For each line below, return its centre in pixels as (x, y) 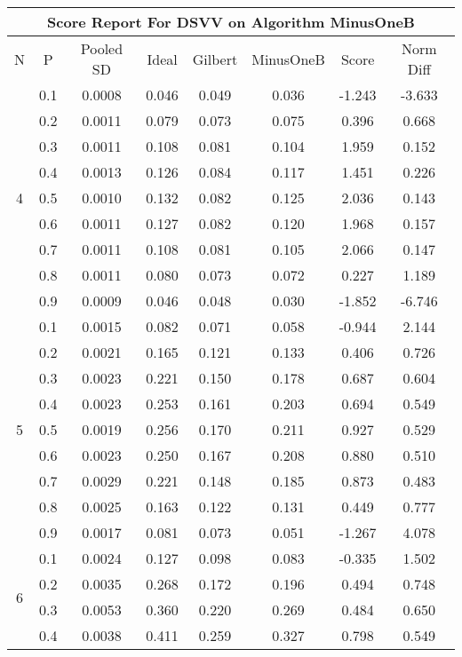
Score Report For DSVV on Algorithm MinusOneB (231, 22)
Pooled (102, 48)
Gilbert (215, 59)
